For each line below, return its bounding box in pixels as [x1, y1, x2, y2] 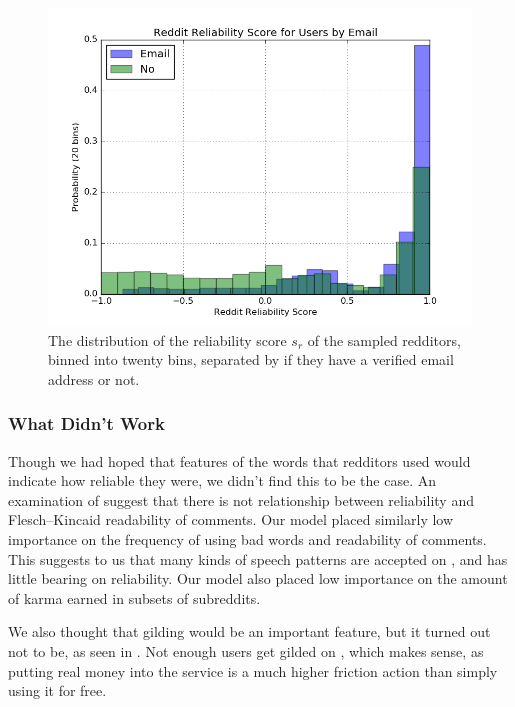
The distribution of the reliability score [48, 329, 287, 350]
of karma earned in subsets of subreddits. [8, 587, 261, 608]
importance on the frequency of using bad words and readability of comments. [8, 528, 487, 549]
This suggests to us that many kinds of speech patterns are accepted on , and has [8, 548, 508, 569]
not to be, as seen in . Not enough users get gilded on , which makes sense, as [8, 640, 484, 661]
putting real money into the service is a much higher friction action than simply [8, 660, 498, 681]
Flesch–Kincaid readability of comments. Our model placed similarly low [8, 509, 454, 530]
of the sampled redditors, [307, 329, 461, 350]
